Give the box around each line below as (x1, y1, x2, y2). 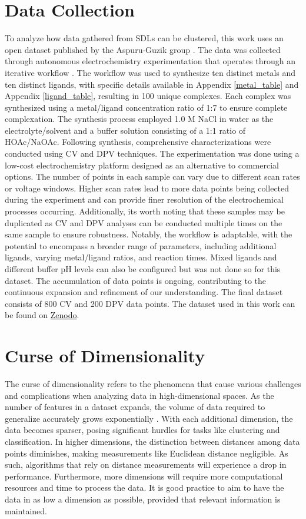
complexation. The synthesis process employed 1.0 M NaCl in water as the (5, 113, 274, 125)
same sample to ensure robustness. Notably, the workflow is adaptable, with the (5, 228, 292, 240)
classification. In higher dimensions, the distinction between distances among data (5, 435, 300, 448)
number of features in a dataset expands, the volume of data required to (5, 401, 265, 413)
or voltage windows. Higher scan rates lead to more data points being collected (5, 181, 290, 194)
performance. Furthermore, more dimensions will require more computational (5, 470, 283, 482)
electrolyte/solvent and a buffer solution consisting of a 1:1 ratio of (5, 124, 246, 136)
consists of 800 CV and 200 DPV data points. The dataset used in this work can (5, 297, 295, 309)
